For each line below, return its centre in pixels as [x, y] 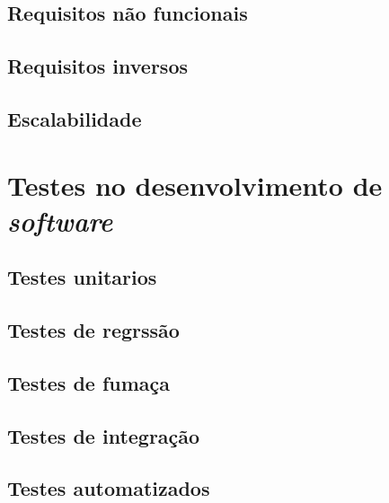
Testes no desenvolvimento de [195, 185]
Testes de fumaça [89, 382]
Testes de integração [104, 435]
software [60, 220]
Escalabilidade [75, 118]
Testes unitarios [82, 277]
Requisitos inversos [98, 66]
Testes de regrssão [93, 330]
